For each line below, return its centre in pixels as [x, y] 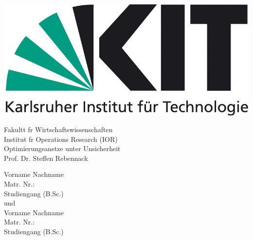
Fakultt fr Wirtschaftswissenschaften [58, 129]
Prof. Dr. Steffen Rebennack [46, 158]
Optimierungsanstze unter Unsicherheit [62, 148]
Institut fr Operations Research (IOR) [61, 139]
